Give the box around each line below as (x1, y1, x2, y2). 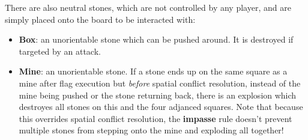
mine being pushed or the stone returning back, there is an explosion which (19, 88, 297, 101)
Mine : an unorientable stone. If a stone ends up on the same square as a (19, 65, 288, 78)
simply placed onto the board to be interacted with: (5, 13, 196, 25)
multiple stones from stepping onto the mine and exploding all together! (19, 124, 284, 136)
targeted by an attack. (19, 44, 101, 57)
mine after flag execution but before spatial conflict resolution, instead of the (19, 76, 301, 89)
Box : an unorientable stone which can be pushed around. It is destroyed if (19, 33, 294, 46)
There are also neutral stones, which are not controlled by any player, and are (5, 1, 291, 13)
